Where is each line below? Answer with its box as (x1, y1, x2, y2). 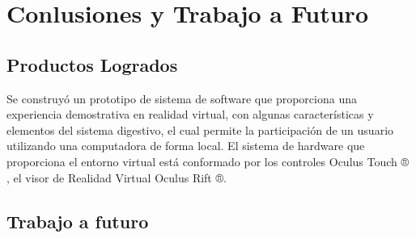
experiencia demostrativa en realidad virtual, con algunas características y (6, 106, 374, 123)
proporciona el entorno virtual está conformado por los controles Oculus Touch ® (6, 152, 410, 169)
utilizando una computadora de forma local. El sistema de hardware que (6, 137, 365, 154)
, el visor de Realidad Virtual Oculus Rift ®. (6, 169, 227, 186)
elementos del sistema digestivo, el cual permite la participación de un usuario (6, 121, 394, 138)
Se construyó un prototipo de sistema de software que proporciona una (6, 90, 357, 106)
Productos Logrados (6, 52, 178, 77)
